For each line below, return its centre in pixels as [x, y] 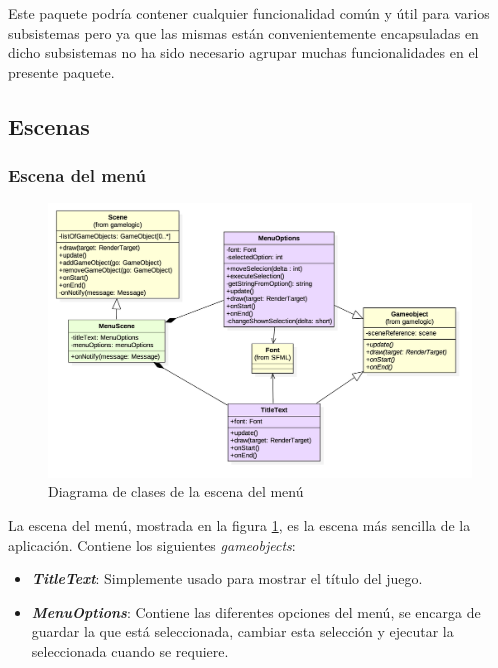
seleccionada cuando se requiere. [130, 651]
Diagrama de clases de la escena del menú [176, 491]
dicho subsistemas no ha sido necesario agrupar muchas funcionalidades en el [243, 52]
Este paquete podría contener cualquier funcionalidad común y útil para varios [249, 13]
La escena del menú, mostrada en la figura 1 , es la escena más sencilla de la [239, 525]
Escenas [49, 125]
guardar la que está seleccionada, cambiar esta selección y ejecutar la [242, 631]
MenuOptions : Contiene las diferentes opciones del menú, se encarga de [256, 611]
